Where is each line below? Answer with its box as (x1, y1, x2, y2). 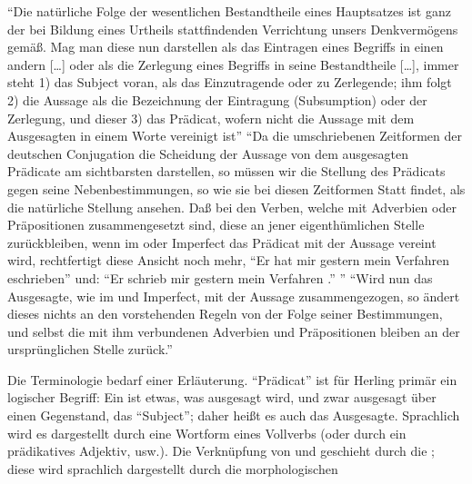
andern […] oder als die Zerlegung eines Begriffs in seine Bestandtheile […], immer (7, 54, 459, 74)
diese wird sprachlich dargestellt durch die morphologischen (7, 459, 338, 478)
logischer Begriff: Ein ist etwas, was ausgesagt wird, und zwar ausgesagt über (7, 388, 437, 407)
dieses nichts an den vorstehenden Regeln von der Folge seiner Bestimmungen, (7, 304, 443, 323)
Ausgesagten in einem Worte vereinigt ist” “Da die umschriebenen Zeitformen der (7, 126, 462, 145)
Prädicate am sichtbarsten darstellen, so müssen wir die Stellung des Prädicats (7, 162, 446, 181)
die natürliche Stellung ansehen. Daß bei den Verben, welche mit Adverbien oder (7, 197, 457, 216)
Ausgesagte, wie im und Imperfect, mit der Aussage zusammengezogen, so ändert (7, 286, 460, 305)
